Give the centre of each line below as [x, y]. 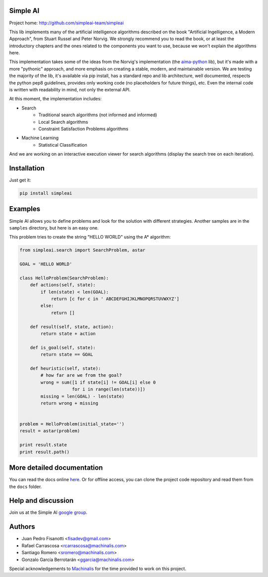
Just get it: [20, 180]
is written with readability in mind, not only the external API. [70, 90]
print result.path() [44, 452]
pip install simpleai [46, 193]
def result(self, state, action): [72, 327]
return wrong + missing [69, 403]
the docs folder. [26, 487]
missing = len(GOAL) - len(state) [82, 396]
